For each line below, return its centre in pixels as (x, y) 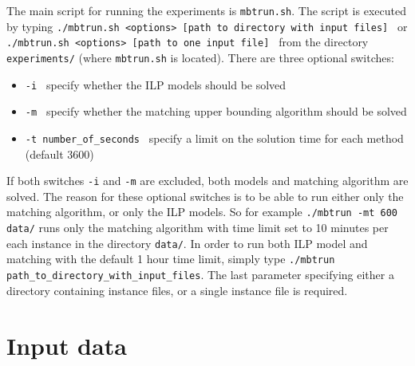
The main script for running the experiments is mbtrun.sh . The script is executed (206, 10)
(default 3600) (59, 153)
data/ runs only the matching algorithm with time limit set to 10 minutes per (198, 228)
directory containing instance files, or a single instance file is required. (177, 290)
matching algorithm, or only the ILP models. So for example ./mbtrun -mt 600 (202, 212)
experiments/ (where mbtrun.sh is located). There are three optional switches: (200, 57)
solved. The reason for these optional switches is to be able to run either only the (205, 196)
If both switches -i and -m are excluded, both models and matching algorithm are (207, 181)
